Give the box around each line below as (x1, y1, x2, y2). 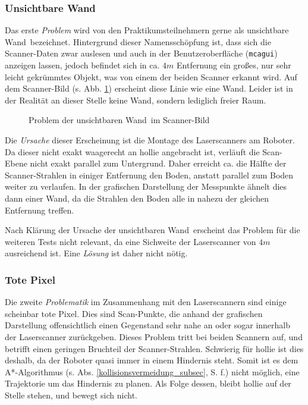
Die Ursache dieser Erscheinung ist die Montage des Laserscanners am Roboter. (5, 134, 295, 146)
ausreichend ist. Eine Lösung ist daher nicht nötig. (5, 247, 188, 259)
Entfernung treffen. (5, 203, 74, 216)
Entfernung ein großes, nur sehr (177, 59, 291, 71)
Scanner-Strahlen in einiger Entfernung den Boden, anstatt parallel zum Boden (5, 168, 294, 181)
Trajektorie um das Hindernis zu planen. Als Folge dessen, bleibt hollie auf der (5, 377, 291, 390)
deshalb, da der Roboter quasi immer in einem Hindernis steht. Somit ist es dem (5, 354, 298, 366)
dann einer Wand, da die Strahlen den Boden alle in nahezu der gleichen (5, 192, 269, 204)
